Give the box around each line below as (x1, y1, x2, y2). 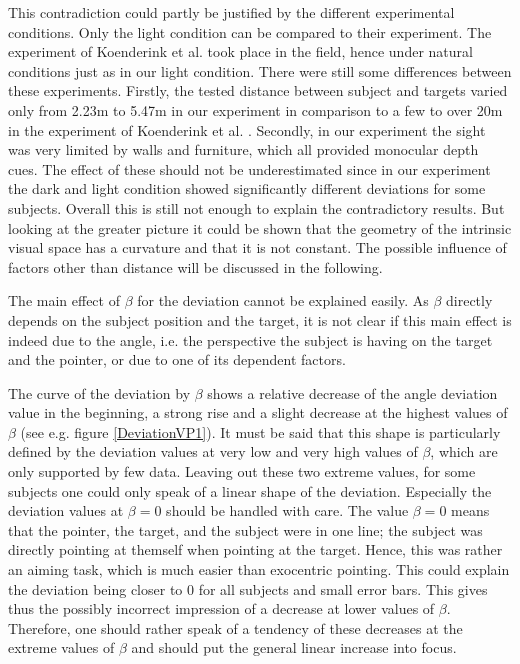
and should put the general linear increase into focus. (131, 637, 457, 658)
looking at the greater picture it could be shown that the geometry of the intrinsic (8, 217, 512, 238)
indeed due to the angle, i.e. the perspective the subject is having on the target (8, 329, 493, 350)
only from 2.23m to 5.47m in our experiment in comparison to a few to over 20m (8, 99, 503, 120)
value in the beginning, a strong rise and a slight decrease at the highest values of (8, 402, 508, 423)
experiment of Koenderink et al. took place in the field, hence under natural (8, 41, 473, 62)
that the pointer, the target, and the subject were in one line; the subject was (8, 519, 483, 540)
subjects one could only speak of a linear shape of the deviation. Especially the (8, 480, 492, 501)
